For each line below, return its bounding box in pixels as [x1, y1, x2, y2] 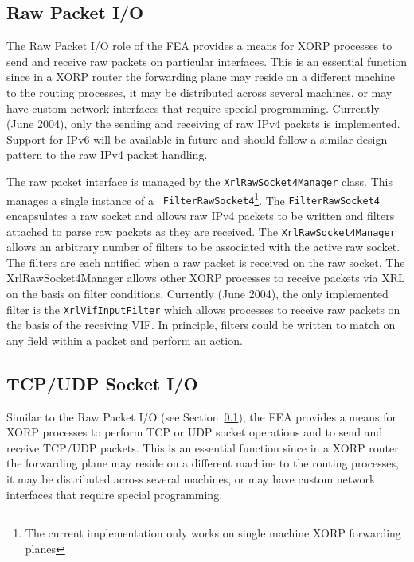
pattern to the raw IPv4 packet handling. [6, 146, 208, 163]
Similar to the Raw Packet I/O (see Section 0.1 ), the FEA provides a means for [6, 408, 396, 424]
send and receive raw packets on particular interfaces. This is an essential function [6, 52, 408, 69]
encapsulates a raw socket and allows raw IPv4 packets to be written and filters [6, 207, 395, 223]
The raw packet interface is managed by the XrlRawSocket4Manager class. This [6, 172, 393, 189]
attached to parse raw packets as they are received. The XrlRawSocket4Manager [6, 223, 396, 239]
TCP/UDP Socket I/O [6, 370, 198, 395]
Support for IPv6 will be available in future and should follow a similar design [6, 130, 388, 147]
